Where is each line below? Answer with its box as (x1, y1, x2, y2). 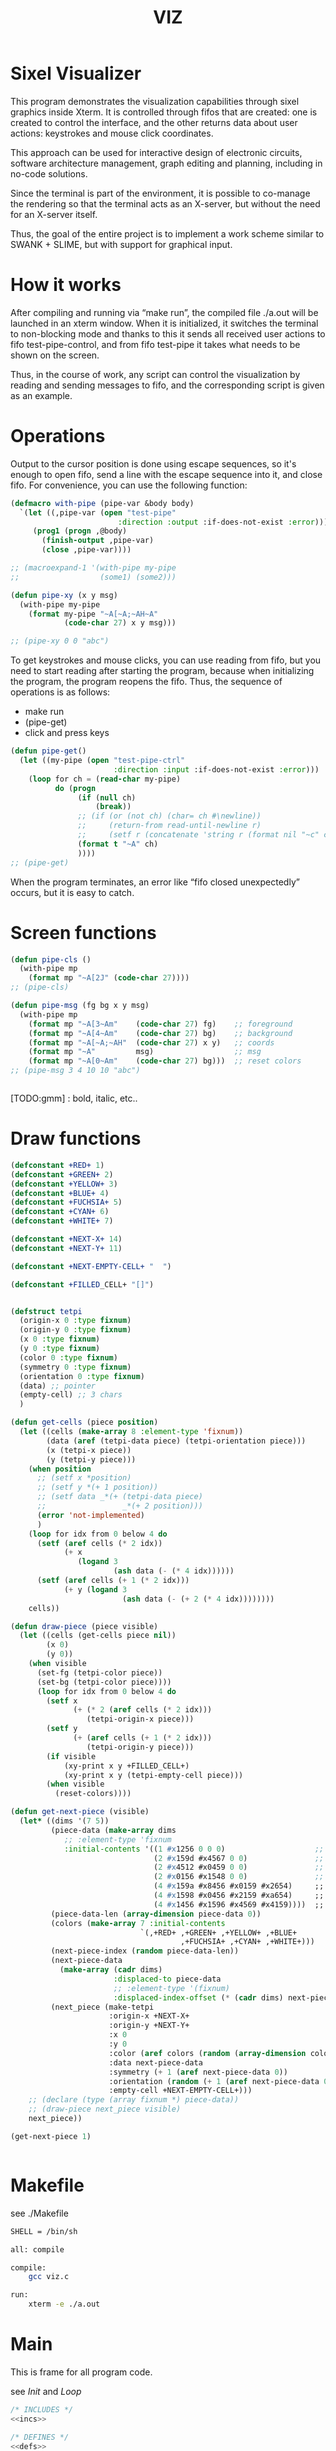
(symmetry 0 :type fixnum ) (19, 1362, 132, 1372)
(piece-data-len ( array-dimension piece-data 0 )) (50, 1909, 262, 1919)
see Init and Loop (10, 2385, 82, 2397)
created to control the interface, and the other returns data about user (10, 116, 298, 128)
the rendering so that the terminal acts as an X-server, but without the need (10, 197, 321, 210)
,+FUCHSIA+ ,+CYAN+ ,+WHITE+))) (180, 1937, 315, 1947)
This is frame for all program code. (10, 2366, 153, 2378)
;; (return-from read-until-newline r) (77, 821, 262, 831)
